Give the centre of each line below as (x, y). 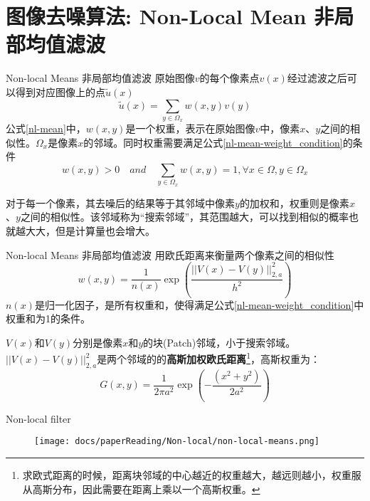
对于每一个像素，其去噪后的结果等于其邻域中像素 (120, 202)
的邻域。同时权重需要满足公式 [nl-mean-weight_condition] (213, 142)
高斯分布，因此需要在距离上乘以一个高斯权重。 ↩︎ (146, 489)
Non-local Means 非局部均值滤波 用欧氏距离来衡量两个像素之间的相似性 (170, 254)
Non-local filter (38, 418)
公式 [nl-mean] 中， (46, 128)
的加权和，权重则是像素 (294, 202)
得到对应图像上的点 (60, 91)
